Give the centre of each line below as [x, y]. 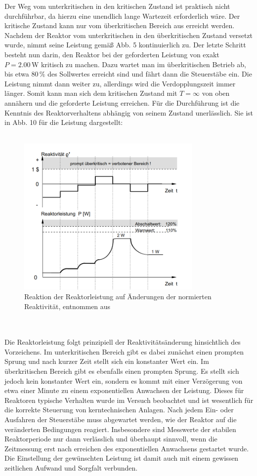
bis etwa [17, 74]
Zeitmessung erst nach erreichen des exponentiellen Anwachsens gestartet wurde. [127, 448]
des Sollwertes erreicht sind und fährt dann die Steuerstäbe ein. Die [150, 74]
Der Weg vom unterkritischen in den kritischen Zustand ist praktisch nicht [117, 6]
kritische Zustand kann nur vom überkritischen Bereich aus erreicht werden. [120, 25]
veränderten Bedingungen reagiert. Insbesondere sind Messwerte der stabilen [120, 429]
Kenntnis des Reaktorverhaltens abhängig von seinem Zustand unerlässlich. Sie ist [129, 112]
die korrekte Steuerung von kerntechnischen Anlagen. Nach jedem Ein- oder [119, 410]
